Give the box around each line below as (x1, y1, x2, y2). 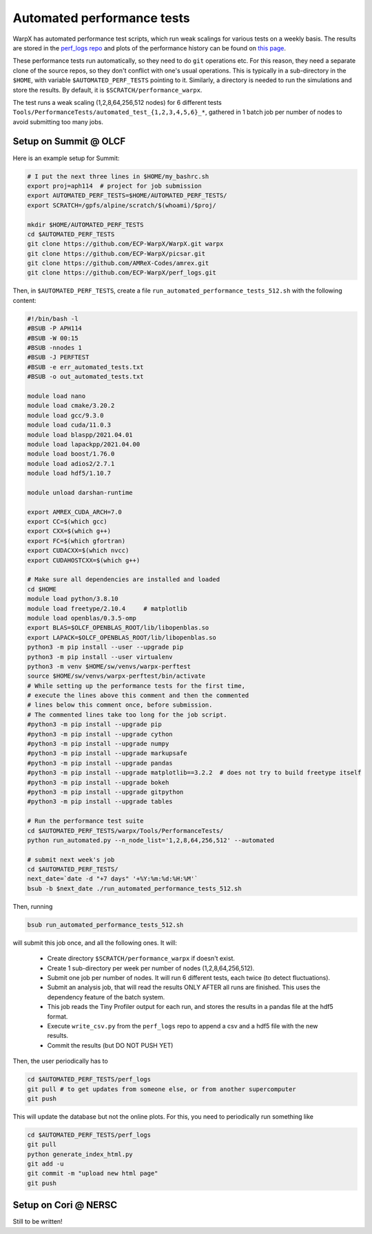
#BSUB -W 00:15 (27, 334, 79, 342)
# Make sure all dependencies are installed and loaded (27, 576, 220, 583)
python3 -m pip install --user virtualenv (27, 653, 173, 660)
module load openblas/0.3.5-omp (27, 614, 137, 622)
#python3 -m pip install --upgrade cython (27, 730, 173, 738)
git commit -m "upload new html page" (27, 1170, 158, 1177)
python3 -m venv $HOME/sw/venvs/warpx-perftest (27, 663, 191, 670)
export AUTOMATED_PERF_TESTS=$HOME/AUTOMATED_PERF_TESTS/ (27, 192, 227, 199)
